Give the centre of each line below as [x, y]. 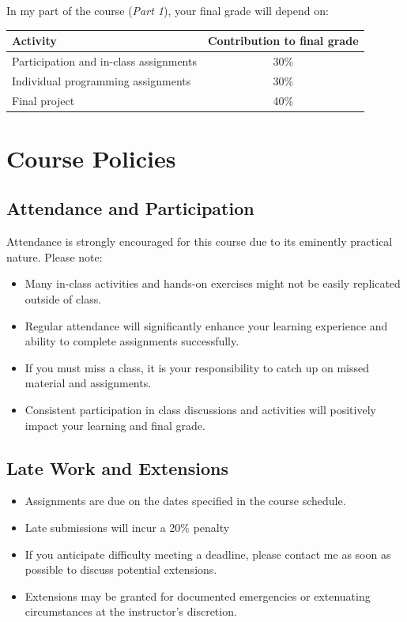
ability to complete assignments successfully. [132, 341]
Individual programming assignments [102, 80]
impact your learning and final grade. [115, 425]
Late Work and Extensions [117, 467]
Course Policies [91, 158]
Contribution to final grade [283, 41]
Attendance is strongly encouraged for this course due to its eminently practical [200, 241]
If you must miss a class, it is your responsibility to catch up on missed [197, 367]
